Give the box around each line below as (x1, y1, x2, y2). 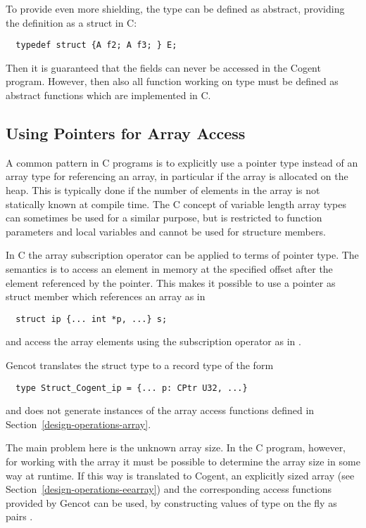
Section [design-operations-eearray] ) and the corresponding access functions (6, 482, 332, 496)
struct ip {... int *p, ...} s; (15, 314, 168, 324)
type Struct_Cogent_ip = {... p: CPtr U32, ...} (15, 382, 248, 393)
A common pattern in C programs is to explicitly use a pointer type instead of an (6, 155, 358, 169)
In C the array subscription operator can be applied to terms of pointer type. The (6, 247, 359, 262)
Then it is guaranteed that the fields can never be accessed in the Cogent (6, 60, 321, 75)
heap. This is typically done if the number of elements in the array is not (6, 183, 320, 198)
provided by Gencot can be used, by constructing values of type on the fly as (6, 495, 337, 510)
